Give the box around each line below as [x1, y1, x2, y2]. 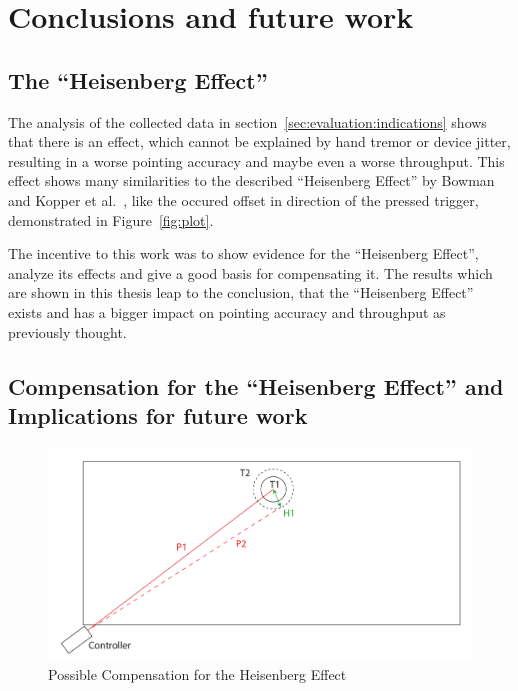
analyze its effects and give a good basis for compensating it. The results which [8, 262, 493, 283]
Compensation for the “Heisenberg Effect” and [8, 370, 504, 401]
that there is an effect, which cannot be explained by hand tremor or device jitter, [8, 131, 511, 152]
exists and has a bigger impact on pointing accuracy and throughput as [8, 301, 446, 322]
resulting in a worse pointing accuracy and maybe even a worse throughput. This [8, 150, 505, 171]
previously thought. [8, 321, 127, 342]
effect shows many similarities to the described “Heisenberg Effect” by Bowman [8, 170, 495, 191]
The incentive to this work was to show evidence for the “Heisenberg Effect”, [8, 243, 479, 264]
